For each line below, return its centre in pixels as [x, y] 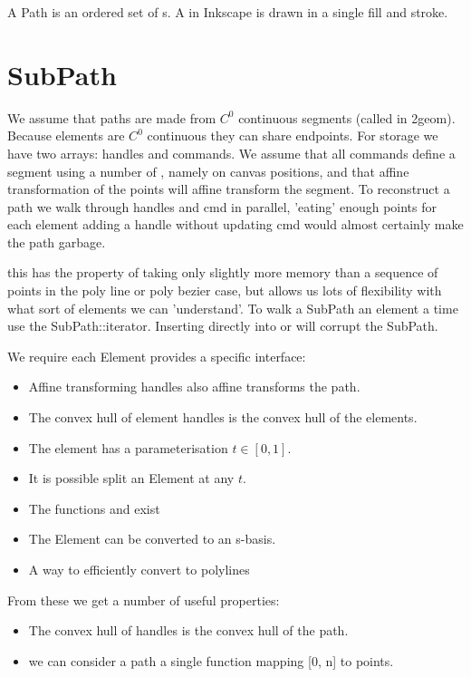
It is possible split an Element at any [131, 478]
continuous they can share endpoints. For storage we [293, 135]
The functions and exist [94, 508]
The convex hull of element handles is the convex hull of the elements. [223, 417]
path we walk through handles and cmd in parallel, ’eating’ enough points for [222, 206]
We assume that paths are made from [112, 117]
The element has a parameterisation [128, 447]
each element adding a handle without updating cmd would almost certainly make [235, 224]
